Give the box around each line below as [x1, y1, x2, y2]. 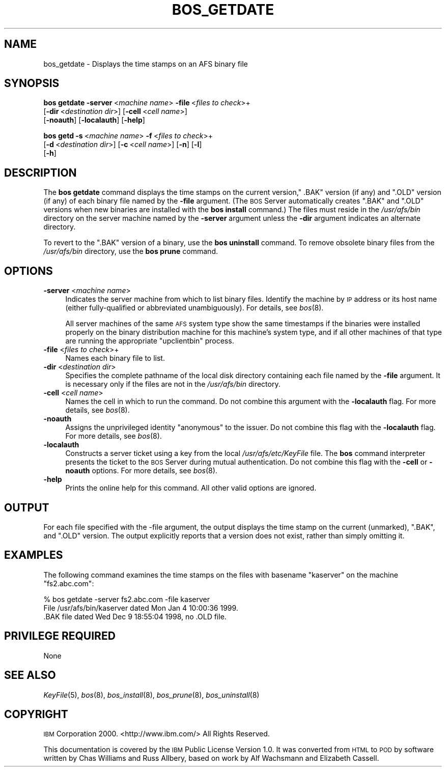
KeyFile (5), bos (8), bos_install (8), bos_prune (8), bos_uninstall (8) [43, 690, 260, 699]
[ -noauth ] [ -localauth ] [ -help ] [43, 116, 145, 125]
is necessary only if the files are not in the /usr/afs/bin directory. [65, 380, 281, 389]
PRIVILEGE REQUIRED [4, 630, 116, 643]
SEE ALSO [4, 669, 56, 682]
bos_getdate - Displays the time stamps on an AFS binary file [43, 59, 248, 68]
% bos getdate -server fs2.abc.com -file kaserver [43, 594, 210, 604]
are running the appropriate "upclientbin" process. [65, 336, 234, 346]
